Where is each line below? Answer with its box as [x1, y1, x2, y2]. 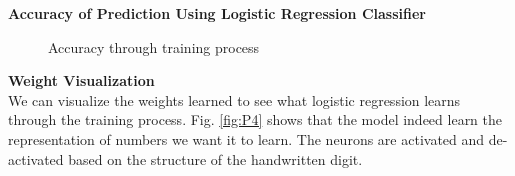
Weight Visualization [8, 70, 155, 91]
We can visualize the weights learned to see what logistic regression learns [8, 89, 461, 110]
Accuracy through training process [48, 36, 260, 57]
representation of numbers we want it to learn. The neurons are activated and [8, 128, 485, 149]
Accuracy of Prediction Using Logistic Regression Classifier [8, 3, 426, 23]
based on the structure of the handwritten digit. [68, 148, 363, 169]
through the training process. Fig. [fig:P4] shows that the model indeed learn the [8, 109, 503, 130]
